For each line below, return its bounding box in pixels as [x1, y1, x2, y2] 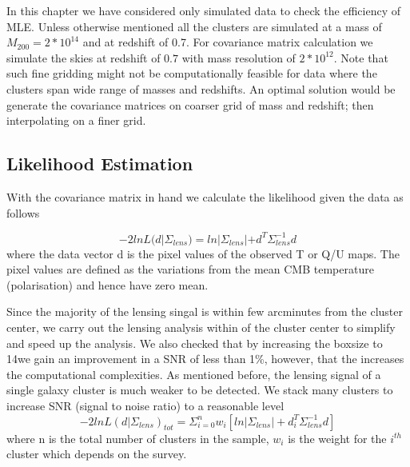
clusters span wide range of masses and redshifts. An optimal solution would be [6, 80, 396, 97]
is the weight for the [288, 429, 387, 446]
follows [6, 204, 40, 221]
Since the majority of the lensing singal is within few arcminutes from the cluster [6, 303, 403, 320]
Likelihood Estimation [6, 151, 193, 176]
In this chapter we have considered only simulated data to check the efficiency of [6, 2, 400, 18]
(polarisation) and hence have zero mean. [6, 276, 209, 293]
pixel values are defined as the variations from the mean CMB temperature [6, 261, 374, 277]
